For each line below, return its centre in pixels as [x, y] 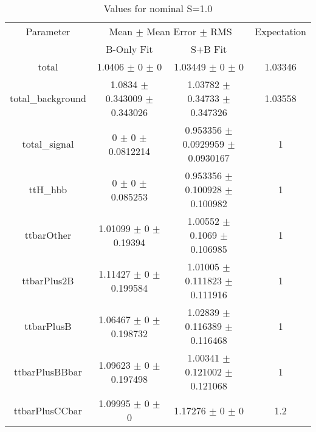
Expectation [280, 31]
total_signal [48, 144]
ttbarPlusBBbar [48, 372]
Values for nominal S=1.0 [158, 8]
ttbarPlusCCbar [48, 410]
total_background [48, 98]
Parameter [48, 31]
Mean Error [172, 31]
